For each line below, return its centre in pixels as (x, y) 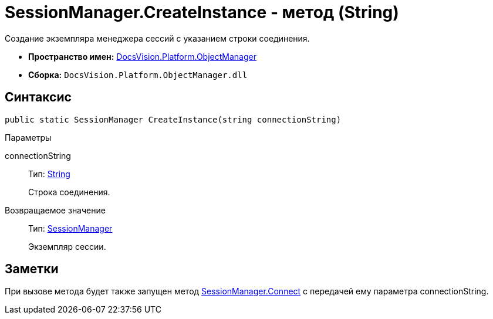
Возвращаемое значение (55, 210)
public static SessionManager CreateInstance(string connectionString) (173, 119)
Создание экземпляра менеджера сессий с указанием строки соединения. (157, 38)
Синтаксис (38, 97)
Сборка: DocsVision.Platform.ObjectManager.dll (138, 74)
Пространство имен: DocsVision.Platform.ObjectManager (142, 56)
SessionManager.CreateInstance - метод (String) (202, 12)
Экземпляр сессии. (67, 246)
